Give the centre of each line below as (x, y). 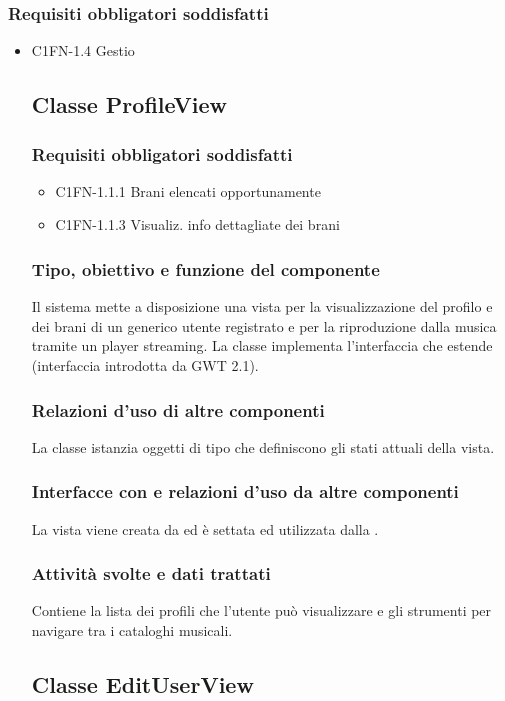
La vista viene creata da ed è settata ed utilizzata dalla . (205, 528)
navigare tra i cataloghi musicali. (132, 630)
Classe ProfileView (129, 104)
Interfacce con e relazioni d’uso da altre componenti (245, 491)
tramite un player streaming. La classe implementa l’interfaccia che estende (262, 345)
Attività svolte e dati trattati (151, 573)
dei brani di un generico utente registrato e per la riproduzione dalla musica (264, 325)
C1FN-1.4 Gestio (83, 50)
